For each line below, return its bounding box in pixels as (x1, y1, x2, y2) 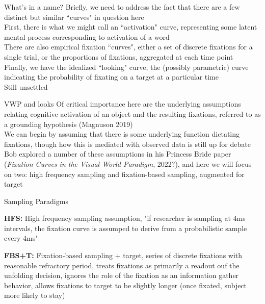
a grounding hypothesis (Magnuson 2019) (4, 118, 133, 129)
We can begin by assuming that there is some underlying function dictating (4, 129, 240, 139)
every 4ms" (4, 233, 38, 243)
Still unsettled (4, 81, 48, 92)
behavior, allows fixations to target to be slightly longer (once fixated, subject (4, 280, 247, 290)
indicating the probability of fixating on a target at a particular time (4, 71, 219, 82)
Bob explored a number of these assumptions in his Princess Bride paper (4, 148, 231, 159)
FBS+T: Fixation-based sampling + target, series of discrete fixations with (4, 250, 243, 261)
